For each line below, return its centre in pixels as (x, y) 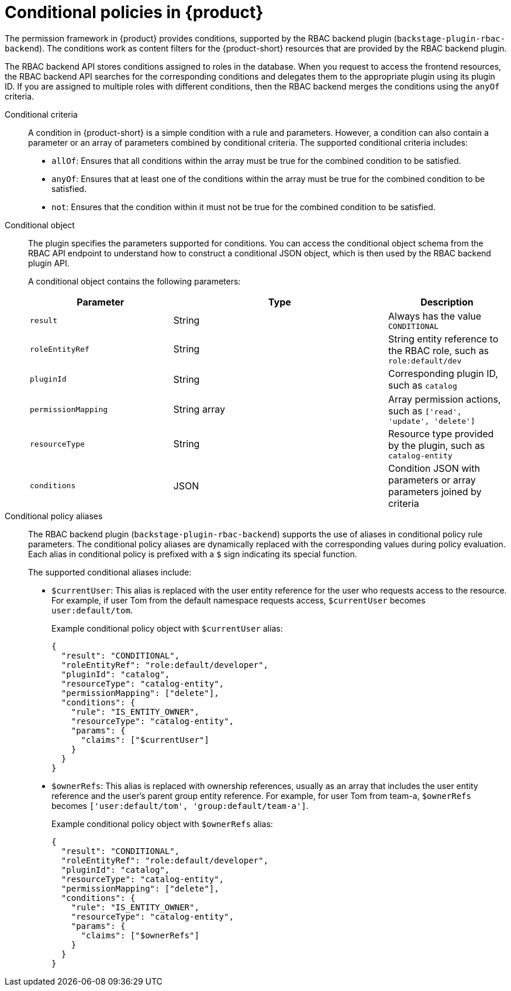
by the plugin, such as (436, 445)
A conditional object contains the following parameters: (134, 281)
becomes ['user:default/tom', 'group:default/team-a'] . (180, 805)
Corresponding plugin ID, (443, 373)
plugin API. (49, 263)
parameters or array (432, 480)
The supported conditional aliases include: (110, 572)
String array (199, 409)
